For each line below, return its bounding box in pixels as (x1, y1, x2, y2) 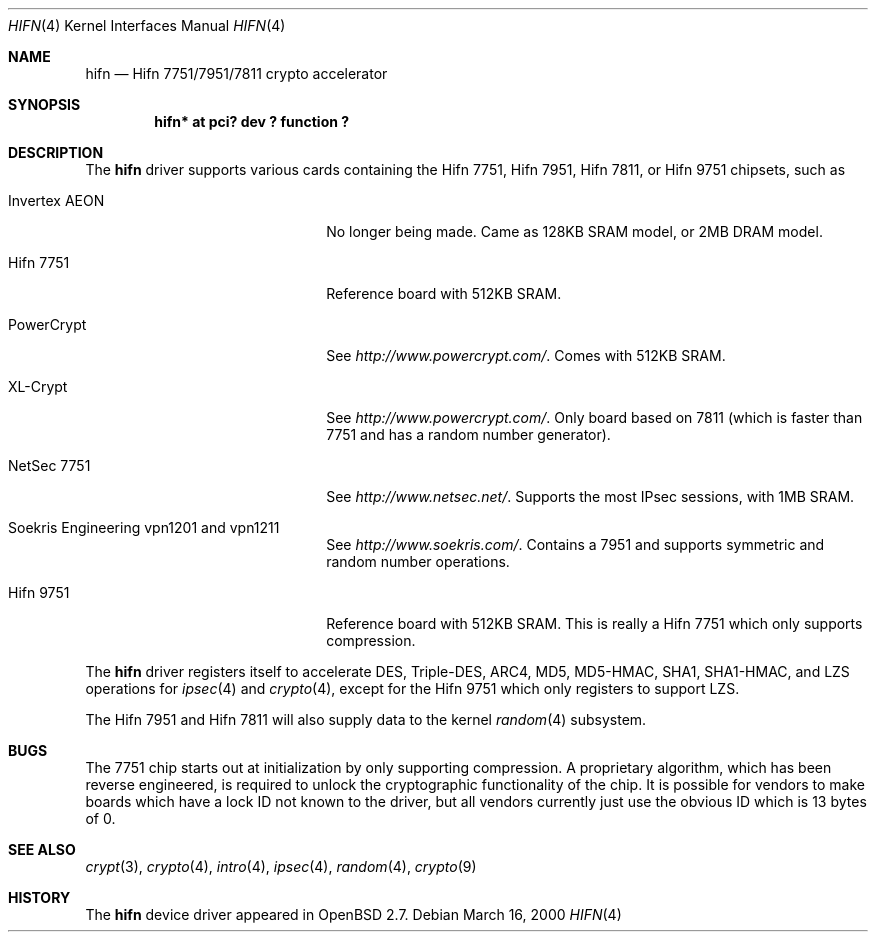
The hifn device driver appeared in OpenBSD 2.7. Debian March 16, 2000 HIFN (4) (85, 906, 622, 923)
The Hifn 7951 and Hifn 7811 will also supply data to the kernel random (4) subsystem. (85, 711, 647, 728)
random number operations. (326, 553, 510, 570)
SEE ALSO (8, 841, 76, 858)
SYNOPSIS (8, 96, 81, 113)
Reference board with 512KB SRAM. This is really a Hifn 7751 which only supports (326, 615, 863, 632)
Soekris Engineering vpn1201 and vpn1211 (8, 519, 280, 536)
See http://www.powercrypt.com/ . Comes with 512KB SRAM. (326, 347, 726, 364)
